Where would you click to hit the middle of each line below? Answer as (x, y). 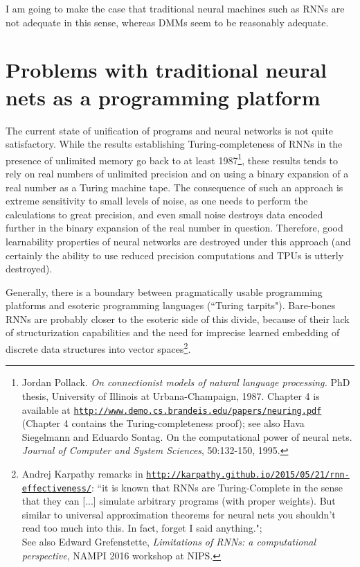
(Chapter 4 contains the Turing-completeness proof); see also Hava (163, 423)
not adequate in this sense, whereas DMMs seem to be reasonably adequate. (167, 22)
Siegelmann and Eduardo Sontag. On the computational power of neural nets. (187, 436)
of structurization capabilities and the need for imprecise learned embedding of (173, 332)
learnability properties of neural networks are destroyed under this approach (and (178, 241)
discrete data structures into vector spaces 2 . (98, 348)
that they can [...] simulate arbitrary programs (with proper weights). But (179, 501)
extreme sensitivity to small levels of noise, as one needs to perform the (157, 201)
